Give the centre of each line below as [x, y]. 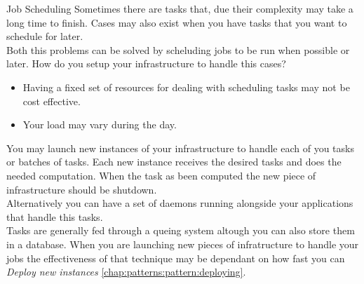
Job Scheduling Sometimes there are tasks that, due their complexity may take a [180, 8]
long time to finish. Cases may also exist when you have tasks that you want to [177, 22]
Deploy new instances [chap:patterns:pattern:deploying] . [126, 272]
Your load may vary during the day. [100, 124]
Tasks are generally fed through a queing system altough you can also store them [181, 230]
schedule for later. [45, 36]
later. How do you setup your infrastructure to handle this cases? [146, 63]
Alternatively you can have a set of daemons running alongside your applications [180, 203]
